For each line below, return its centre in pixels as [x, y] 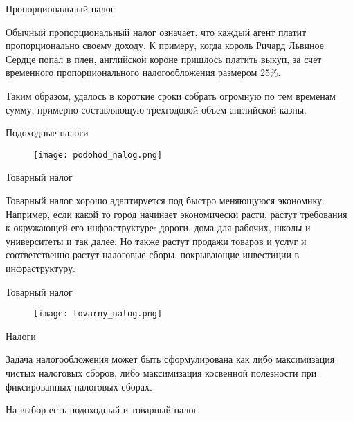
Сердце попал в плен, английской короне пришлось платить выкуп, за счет [164, 59]
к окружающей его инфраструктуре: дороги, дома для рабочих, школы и [158, 227]
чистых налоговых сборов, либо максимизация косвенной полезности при [161, 373]
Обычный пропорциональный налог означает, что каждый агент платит [156, 32]
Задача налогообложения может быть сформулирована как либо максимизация [170, 359]
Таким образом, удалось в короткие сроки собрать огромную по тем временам [171, 95]
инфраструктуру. [40, 268]
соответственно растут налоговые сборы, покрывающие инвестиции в [153, 254]
